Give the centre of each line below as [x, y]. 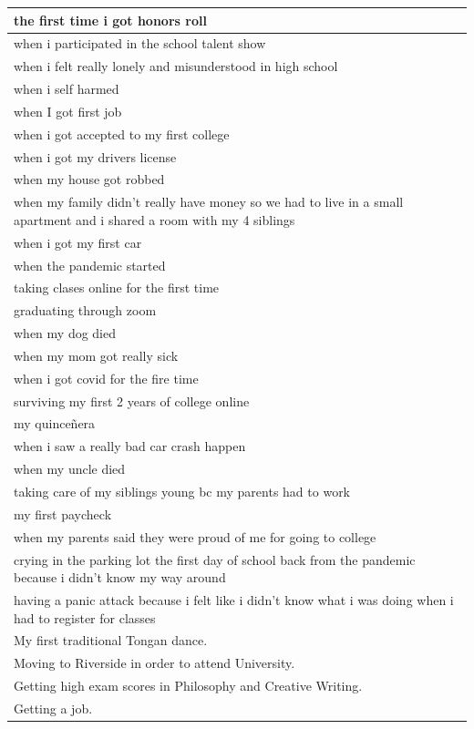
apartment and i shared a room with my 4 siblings [155, 219]
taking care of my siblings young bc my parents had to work [182, 491]
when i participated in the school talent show [140, 43]
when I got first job [68, 111]
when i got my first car [78, 242]
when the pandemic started [90, 265]
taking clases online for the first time [117, 287]
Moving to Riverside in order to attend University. [155, 663]
